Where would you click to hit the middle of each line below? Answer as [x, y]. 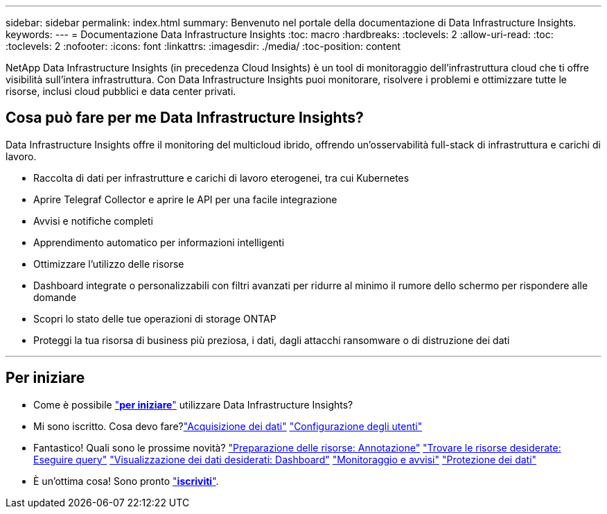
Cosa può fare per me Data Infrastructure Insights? [185, 118]
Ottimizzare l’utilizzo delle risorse [109, 264]
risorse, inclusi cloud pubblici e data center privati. [121, 91]
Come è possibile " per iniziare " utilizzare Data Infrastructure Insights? [193, 404]
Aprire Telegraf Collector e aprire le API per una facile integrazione [185, 199]
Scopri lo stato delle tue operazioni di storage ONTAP [155, 318]
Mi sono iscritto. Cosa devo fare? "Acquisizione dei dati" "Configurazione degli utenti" [228, 426]
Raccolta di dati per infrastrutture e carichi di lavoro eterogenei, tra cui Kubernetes [221, 178]
